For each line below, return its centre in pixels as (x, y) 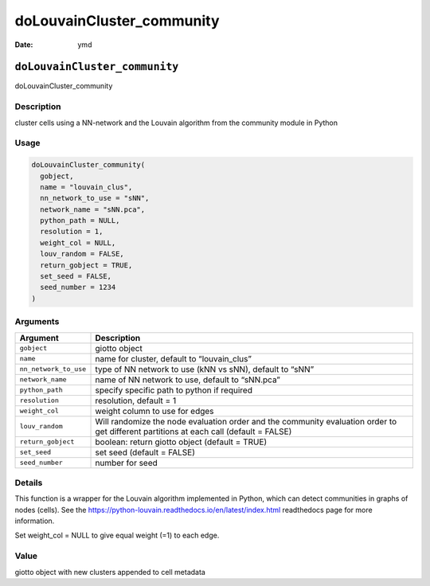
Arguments (37, 322)
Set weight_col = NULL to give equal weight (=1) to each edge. (117, 535)
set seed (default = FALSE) (145, 452)
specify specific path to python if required (174, 390)
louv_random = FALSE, (82, 254)
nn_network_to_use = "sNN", (95, 198)
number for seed (127, 463)
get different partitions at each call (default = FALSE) (193, 432)
